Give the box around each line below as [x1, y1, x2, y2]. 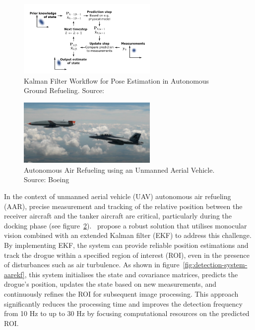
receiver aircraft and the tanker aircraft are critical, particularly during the [4, 211, 232, 221]
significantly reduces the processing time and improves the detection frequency [4, 298, 243, 309]
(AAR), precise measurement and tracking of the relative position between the [4, 201, 243, 211]
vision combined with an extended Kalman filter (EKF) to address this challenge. [4, 230, 252, 240]
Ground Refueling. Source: [24, 85, 104, 96]
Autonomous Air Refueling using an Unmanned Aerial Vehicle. [24, 164, 215, 175]
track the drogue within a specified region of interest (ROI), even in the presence [4, 249, 250, 260]
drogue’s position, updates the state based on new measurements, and [4, 279, 216, 289]
